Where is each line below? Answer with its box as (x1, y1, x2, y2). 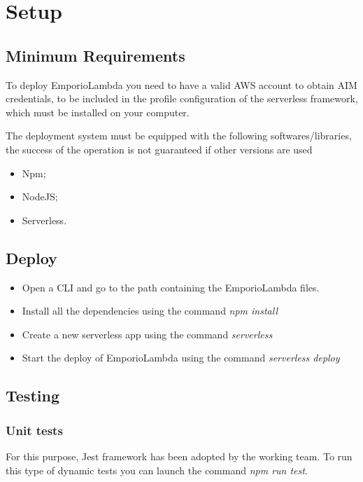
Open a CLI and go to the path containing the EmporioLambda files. (22, 280, 320, 294)
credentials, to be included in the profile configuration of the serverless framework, (6, 91, 358, 106)
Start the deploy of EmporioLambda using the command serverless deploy (22, 350, 340, 365)
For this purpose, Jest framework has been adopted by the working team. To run (6, 448, 353, 463)
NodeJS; (22, 189, 58, 204)
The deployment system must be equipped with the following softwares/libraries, (6, 128, 352, 143)
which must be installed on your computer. (6, 104, 190, 119)
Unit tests (6, 421, 63, 439)
